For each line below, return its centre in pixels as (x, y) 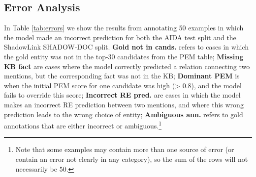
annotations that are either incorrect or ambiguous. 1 (83, 125)
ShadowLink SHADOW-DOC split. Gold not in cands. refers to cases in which (127, 47)
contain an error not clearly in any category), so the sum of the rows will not (132, 159)
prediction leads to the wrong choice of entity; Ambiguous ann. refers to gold (124, 114)
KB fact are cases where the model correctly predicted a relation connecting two (127, 66)
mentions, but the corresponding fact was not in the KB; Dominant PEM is (122, 76)
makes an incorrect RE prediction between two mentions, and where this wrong (124, 104)
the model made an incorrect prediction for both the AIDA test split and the (120, 37)
